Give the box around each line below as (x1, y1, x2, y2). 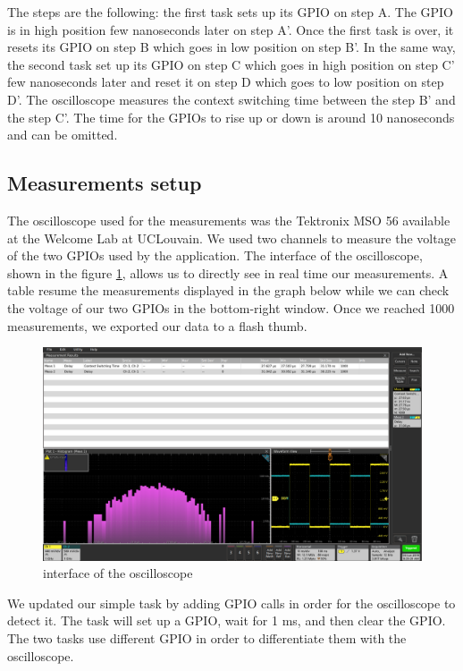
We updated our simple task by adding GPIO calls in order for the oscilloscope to (7, 593, 456, 612)
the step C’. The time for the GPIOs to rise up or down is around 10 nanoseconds (7, 107, 455, 126)
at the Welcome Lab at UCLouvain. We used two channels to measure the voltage (7, 228, 456, 247)
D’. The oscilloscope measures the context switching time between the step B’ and (7, 89, 456, 108)
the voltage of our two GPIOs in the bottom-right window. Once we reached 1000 (7, 298, 455, 317)
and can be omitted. (7, 125, 118, 144)
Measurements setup (7, 169, 202, 197)
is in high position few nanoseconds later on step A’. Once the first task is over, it (7, 20, 454, 38)
